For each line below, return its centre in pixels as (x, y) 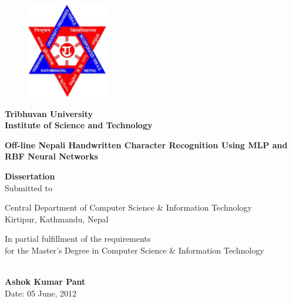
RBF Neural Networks (51, 156)
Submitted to (28, 187)
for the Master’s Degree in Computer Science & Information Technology (135, 250)
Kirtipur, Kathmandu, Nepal (57, 219)
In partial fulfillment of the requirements (78, 239)
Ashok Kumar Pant (45, 282)
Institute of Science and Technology (79, 125)
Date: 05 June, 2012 (41, 293)
